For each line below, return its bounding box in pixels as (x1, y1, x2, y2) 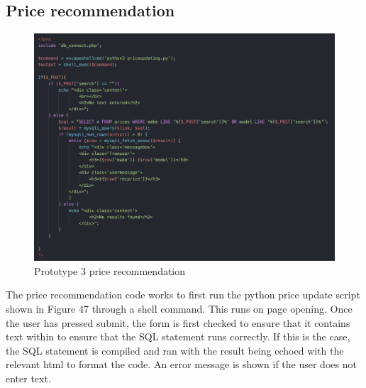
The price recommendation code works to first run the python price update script (6, 287, 360, 302)
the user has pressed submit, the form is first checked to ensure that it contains (6, 315, 350, 330)
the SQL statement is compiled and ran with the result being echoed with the (6, 343, 344, 357)
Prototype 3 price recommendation (34, 263, 186, 278)
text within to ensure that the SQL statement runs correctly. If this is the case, (6, 329, 350, 344)
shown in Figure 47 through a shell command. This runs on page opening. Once (6, 301, 353, 316)
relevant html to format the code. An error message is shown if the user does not (6, 357, 357, 372)
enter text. (6, 371, 51, 386)
